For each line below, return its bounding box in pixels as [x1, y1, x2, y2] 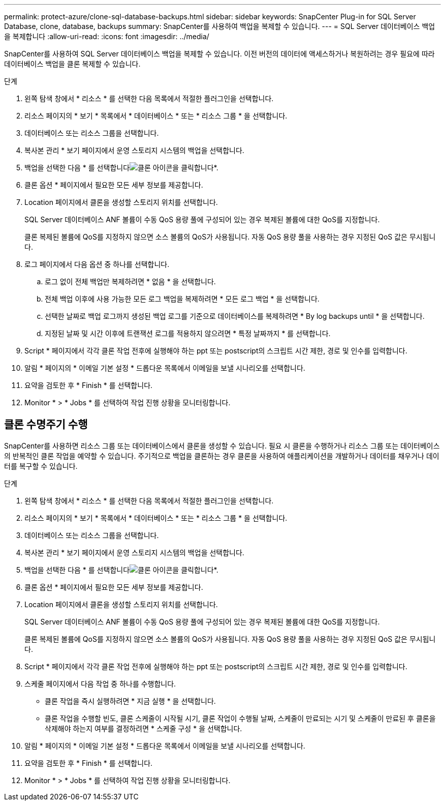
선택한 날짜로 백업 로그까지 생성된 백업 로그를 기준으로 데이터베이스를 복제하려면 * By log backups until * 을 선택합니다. [45, 312, 425, 320]
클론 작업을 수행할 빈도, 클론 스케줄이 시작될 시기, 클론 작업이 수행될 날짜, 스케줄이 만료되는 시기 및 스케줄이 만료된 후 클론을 [45, 713, 436, 723]
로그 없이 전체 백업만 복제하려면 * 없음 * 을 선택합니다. [45, 277, 216, 286]
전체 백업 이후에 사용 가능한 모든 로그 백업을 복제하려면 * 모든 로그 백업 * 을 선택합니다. [45, 294, 320, 303]
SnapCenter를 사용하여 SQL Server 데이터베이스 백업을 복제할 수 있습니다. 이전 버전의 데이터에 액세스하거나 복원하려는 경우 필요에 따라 [4, 49, 435, 58]
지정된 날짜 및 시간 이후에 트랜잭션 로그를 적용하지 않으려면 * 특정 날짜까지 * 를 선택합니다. [45, 329, 331, 338]
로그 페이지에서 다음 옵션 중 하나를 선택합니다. [24, 260, 170, 269]
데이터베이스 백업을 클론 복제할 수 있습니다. [4, 59, 141, 68]
